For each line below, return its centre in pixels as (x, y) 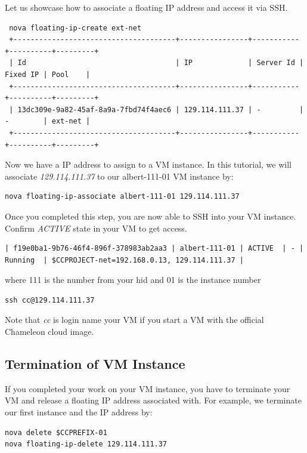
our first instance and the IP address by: (79, 412)
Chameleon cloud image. (49, 332)
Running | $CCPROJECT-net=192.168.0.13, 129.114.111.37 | (124, 260)
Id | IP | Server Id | (161, 63)
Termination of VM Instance (95, 364)
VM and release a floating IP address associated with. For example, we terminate (153, 400)
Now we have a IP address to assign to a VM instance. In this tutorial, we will (148, 164)
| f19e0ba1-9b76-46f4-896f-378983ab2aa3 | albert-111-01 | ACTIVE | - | (154, 249)
